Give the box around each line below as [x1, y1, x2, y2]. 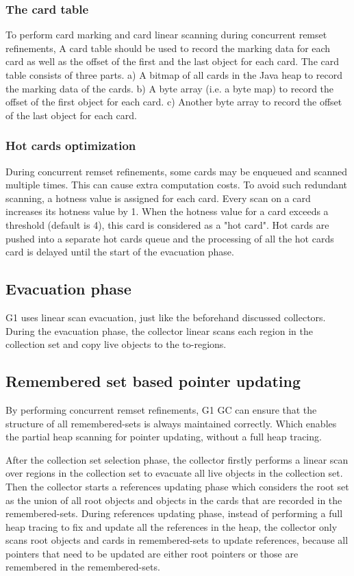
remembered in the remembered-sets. [5, 560, 160, 574]
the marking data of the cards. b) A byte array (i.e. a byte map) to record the [5, 81, 334, 95]
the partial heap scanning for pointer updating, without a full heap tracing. [5, 429, 322, 444]
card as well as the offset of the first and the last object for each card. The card [5, 54, 340, 68]
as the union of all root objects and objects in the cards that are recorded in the [5, 492, 342, 507]
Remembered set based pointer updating [5, 371, 301, 392]
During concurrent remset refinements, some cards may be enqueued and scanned [5, 164, 347, 178]
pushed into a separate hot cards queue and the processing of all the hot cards [5, 231, 334, 245]
